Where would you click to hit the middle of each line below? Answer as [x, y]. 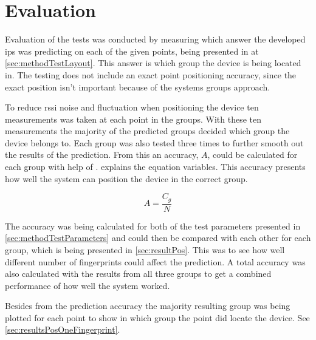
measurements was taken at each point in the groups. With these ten [133, 119]
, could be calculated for [252, 155]
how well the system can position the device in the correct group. [126, 178]
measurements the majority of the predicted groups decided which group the [147, 131]
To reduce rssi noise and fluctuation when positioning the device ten [132, 107]
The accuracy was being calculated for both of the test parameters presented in [153, 226]
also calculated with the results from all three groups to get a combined [138, 274]
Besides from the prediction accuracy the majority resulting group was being [148, 306]
